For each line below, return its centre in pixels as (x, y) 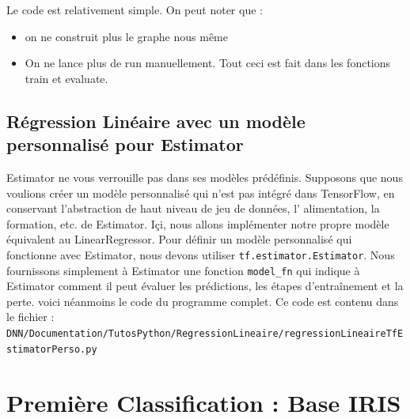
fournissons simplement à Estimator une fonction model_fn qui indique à (183, 270)
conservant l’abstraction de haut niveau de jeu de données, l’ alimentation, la (193, 208)
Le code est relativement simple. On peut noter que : (135, 9)
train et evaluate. (66, 78)
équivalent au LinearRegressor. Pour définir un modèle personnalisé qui (179, 239)
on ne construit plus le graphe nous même (126, 36)
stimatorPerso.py (52, 349)
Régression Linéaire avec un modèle (156, 121)
